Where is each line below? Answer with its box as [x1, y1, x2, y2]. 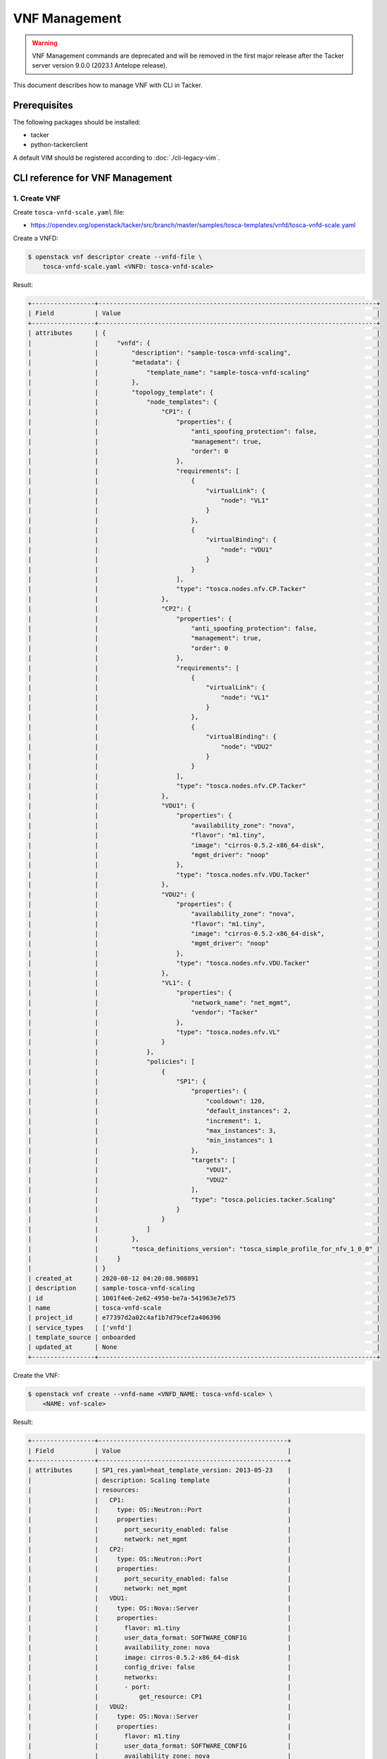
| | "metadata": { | [27, 359, 381, 367]
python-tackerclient [30, 141, 88, 149]
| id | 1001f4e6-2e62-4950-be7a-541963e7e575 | [27, 1294, 381, 1302]
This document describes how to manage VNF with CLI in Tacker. [13, 81, 203, 89]
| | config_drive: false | [27, 1663, 292, 1671]
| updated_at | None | [27, 1343, 381, 1351]
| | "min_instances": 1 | [27, 1136, 381, 1145]
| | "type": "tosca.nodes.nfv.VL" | [27, 1028, 381, 1036]
